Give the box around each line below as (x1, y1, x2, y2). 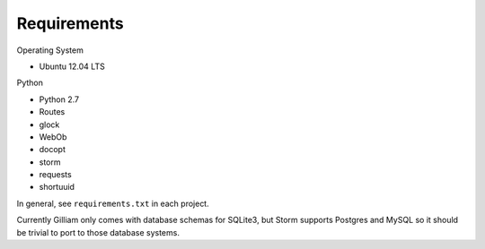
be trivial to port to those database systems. (16, 227, 180, 237)
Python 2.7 (39, 94, 80, 105)
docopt (39, 144, 66, 155)
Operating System (16, 45, 84, 56)
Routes (39, 107, 66, 117)
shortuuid (39, 182, 75, 193)
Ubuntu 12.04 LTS (39, 61, 105, 72)
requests (39, 169, 72, 180)
